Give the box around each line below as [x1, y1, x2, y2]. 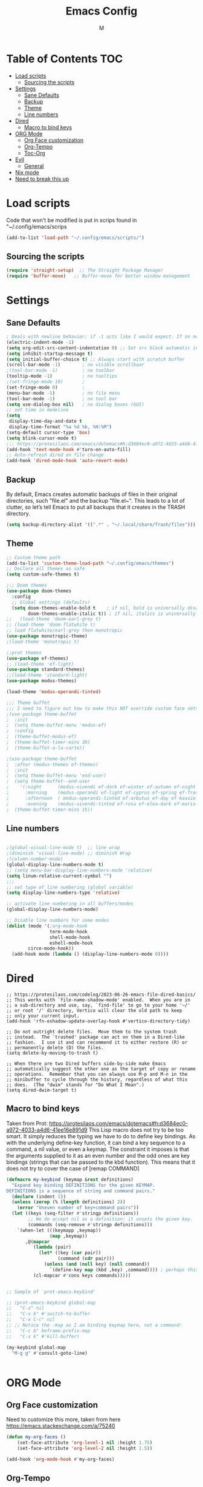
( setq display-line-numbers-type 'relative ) [6, 890, 120, 896]
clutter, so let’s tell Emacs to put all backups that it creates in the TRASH [6, 503, 185, 511]
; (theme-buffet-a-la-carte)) [6, 745, 85, 751]
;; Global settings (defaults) [11, 599, 91, 605]
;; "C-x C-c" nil [6, 1317, 56, 1323]
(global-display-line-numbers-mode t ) [6, 862, 104, 868]
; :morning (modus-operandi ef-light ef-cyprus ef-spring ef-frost [6, 790, 201, 796]
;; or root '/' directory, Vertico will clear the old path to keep [6, 1008, 182, 1014]
